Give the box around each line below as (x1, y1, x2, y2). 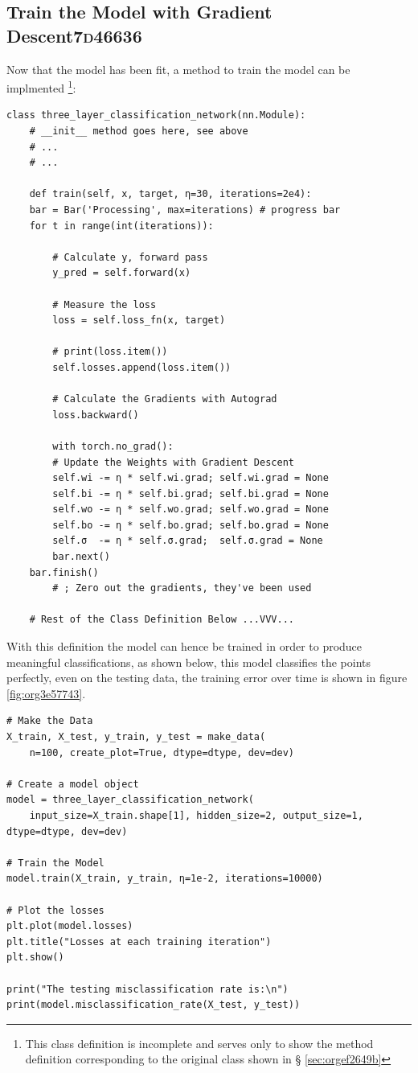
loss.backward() (52, 409, 139, 421)
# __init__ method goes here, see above (29, 125, 248, 138)
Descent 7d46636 (6, 23, 142, 47)
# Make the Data (6, 715, 93, 727)
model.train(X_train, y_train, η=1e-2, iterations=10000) (6, 873, 323, 885)
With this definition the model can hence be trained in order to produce (6, 638, 363, 655)
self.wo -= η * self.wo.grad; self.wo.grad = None (52, 504, 329, 516)
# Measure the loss (52, 298, 157, 310)
